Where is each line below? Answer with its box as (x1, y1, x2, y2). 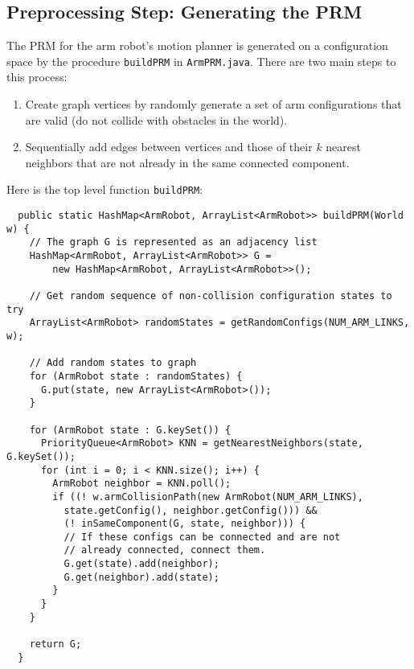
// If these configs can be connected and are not (64, 531, 341, 543)
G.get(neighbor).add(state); (64, 571, 219, 583)
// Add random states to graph (29, 357, 197, 369)
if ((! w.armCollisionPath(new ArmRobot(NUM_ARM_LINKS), (52, 490, 363, 503)
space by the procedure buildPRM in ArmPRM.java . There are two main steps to (6, 52, 396, 69)
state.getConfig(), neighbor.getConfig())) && (64, 504, 318, 516)
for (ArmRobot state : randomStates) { (29, 370, 243, 382)
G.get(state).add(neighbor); (64, 558, 219, 570)
